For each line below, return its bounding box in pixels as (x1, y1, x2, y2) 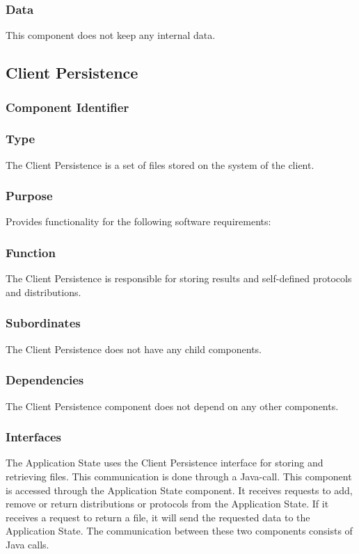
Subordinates (6, 314, 81, 332)
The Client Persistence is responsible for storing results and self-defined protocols (6, 271, 352, 286)
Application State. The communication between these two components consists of (6, 523, 353, 538)
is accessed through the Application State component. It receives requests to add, (6, 482, 353, 497)
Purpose (6, 187, 53, 204)
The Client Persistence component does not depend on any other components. (6, 398, 339, 413)
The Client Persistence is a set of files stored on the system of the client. (6, 157, 314, 172)
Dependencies (6, 371, 84, 389)
